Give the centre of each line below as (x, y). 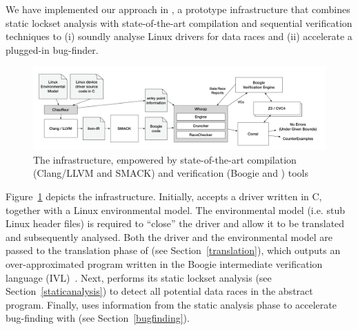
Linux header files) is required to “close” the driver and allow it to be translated (175, 223)
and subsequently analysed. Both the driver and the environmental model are (169, 236)
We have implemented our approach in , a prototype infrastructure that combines (178, 9)
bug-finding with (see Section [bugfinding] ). (98, 318)
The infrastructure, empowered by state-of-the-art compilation (165, 159)
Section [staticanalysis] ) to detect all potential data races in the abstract (159, 291)
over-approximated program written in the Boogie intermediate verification (164, 264)
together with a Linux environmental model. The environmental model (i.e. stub (175, 210)
